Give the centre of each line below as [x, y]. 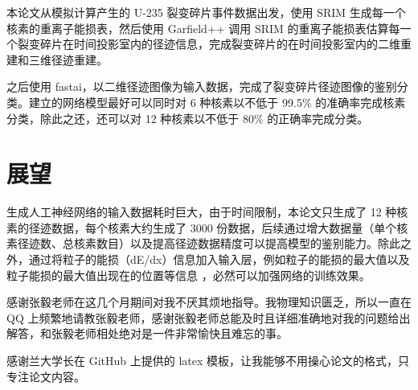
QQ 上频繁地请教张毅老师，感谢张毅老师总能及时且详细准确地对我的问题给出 [209, 317]
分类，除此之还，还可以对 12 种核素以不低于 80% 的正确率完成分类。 [188, 118]
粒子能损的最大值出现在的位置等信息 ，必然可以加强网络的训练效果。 [189, 275]
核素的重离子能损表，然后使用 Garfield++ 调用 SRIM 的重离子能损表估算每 [203, 28]
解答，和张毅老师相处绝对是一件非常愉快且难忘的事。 [147, 333]
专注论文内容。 [46, 376]
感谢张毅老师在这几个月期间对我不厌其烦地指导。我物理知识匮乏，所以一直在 [209, 302]
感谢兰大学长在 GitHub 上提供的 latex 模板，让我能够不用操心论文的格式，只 [208, 361]
